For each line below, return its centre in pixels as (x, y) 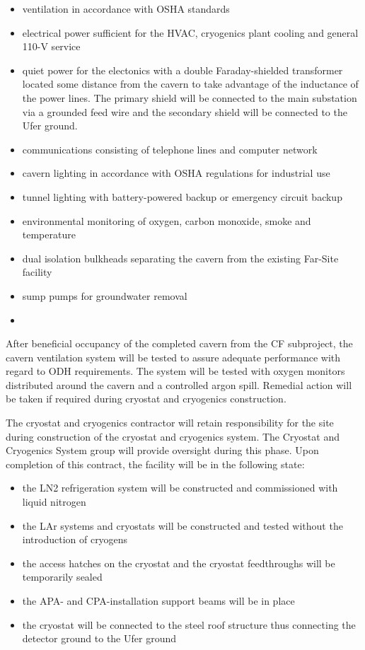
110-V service (51, 46)
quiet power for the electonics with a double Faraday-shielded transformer (182, 70)
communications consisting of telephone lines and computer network (170, 149)
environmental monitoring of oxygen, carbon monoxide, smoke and (167, 220)
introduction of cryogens (75, 539)
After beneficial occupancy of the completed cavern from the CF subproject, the (179, 343)
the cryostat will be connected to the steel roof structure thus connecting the (189, 624)
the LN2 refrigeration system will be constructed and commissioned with (180, 488)
